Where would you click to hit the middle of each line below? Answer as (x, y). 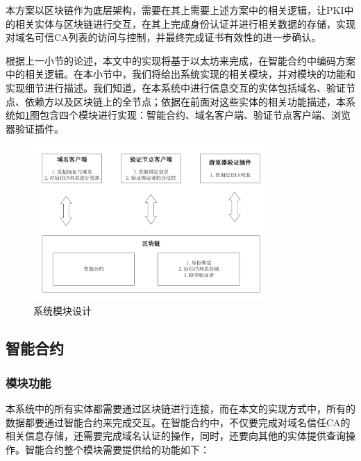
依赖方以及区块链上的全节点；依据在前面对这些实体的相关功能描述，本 (185, 101)
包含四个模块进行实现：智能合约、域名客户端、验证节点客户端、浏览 (195, 115)
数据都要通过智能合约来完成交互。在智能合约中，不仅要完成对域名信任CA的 (178, 422)
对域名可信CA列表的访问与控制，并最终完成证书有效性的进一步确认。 (163, 37)
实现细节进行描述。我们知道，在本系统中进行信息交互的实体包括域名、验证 (176, 87)
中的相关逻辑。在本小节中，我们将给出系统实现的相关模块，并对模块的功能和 (180, 74)
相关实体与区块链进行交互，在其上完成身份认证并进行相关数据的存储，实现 (185, 23)
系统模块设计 (62, 311)
